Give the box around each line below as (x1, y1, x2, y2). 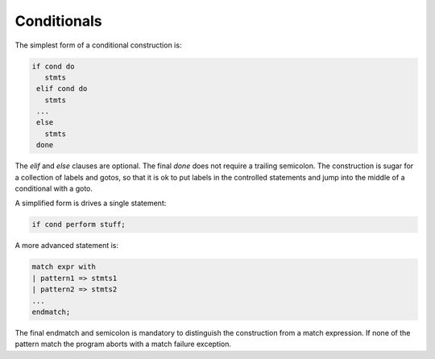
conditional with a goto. (14, 184, 93, 193)
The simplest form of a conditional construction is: (14, 40, 182, 50)
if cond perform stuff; (31, 220, 126, 229)
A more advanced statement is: (14, 241, 119, 250)
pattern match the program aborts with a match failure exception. (14, 339, 232, 349)
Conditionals (14, 12, 102, 30)
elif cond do (36, 85, 88, 93)
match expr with (31, 262, 97, 271)
